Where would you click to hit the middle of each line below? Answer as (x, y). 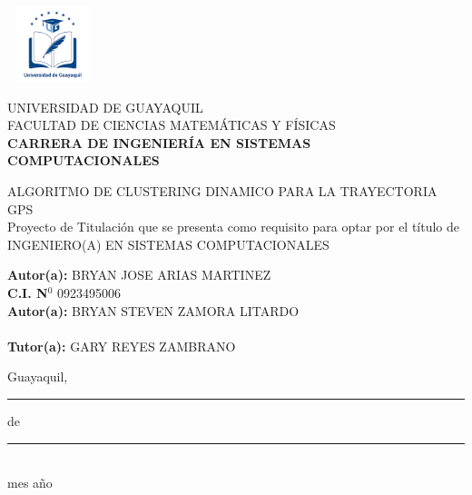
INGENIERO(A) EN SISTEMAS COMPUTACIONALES (168, 244)
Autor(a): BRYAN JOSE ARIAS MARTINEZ (139, 275)
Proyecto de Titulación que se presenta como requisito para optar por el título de (234, 227)
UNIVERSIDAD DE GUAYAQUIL (105, 107)
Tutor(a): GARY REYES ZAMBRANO (122, 346)
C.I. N (28, 292)
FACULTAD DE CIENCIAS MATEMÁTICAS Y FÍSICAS (172, 125)
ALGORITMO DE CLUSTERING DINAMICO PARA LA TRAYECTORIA (222, 190)
